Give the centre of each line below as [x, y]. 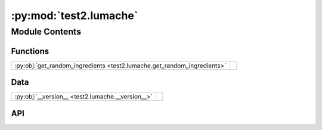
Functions [30, 51]
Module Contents [46, 32]
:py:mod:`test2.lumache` [75, 16]
